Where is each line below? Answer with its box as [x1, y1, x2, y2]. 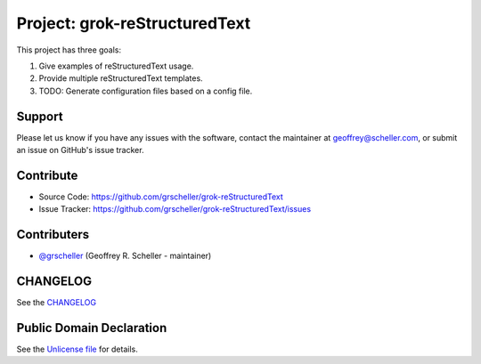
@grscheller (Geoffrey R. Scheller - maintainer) [38, 250, 212, 262]
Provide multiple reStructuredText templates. [38, 73, 204, 84]
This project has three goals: [16, 44, 122, 55]
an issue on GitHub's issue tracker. [16, 145, 144, 156]
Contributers [16, 227, 90, 242]
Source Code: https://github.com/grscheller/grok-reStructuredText [38, 191, 284, 202]
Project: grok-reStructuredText [16, 13, 251, 33]
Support [16, 109, 63, 124]
